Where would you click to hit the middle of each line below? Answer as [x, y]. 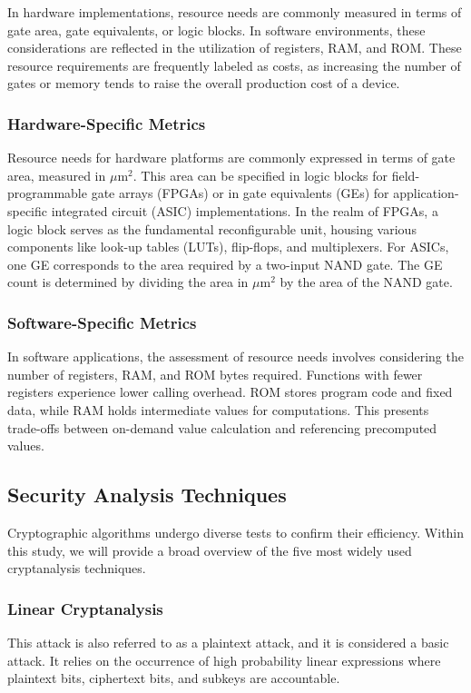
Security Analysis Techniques [147, 495]
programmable [47, 193]
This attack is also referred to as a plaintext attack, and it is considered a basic [228, 642]
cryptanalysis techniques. [77, 568]
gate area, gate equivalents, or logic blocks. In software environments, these [216, 30]
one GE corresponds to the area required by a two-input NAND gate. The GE [225, 264]
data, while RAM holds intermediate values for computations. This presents [218, 409]
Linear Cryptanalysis [85, 608]
